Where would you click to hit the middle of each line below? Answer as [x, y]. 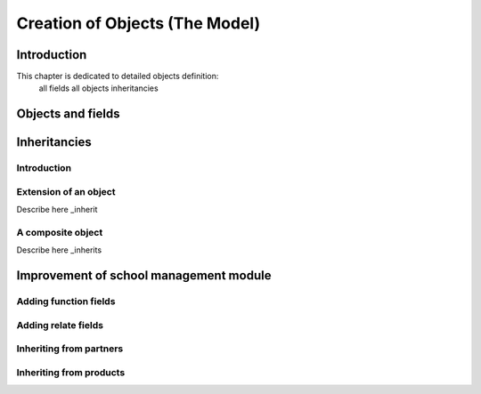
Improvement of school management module [144, 276]
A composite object [60, 232]
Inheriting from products [71, 372]
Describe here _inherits [59, 250]
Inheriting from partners [70, 349]
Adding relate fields [60, 325]
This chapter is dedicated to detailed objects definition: [118, 76]
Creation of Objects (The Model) [139, 23]
